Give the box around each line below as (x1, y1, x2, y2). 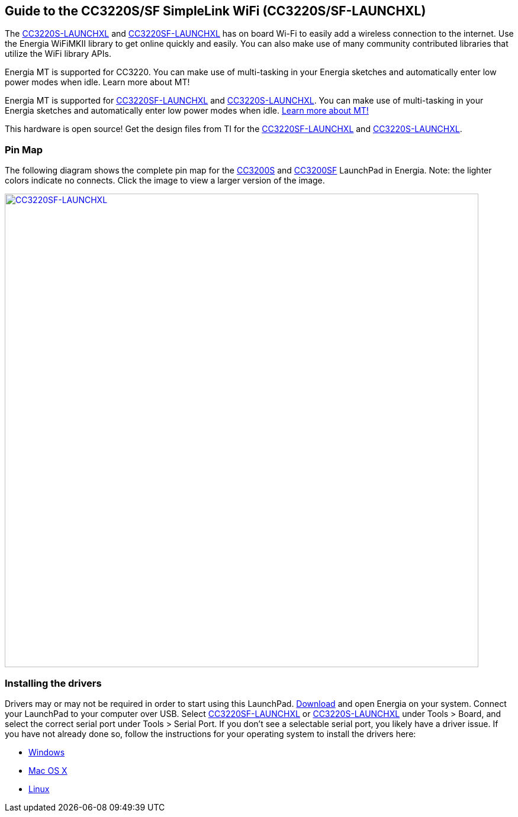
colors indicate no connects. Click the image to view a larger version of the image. (5, 175, 325, 186)
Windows (28, 747, 65, 757)
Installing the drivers (5, 677, 102, 689)
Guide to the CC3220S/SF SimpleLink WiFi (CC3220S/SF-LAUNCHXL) (5, 4, 426, 18)
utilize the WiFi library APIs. (5, 49, 111, 59)
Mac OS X (28, 765, 67, 776)
